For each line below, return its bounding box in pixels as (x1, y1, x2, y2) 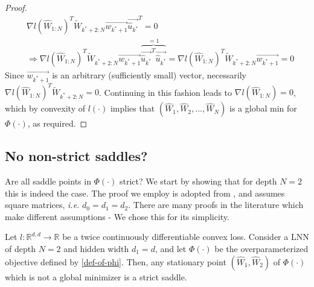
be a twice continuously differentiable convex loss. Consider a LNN (62, 230, 309, 243)
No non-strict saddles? (5, 147, 148, 165)
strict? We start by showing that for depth (119, 175, 277, 188)
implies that (110, 102, 155, 115)
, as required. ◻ (27, 117, 88, 130)
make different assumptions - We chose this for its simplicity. (5, 210, 229, 222)
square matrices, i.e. (5, 198, 80, 211)
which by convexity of (5, 102, 85, 115)
